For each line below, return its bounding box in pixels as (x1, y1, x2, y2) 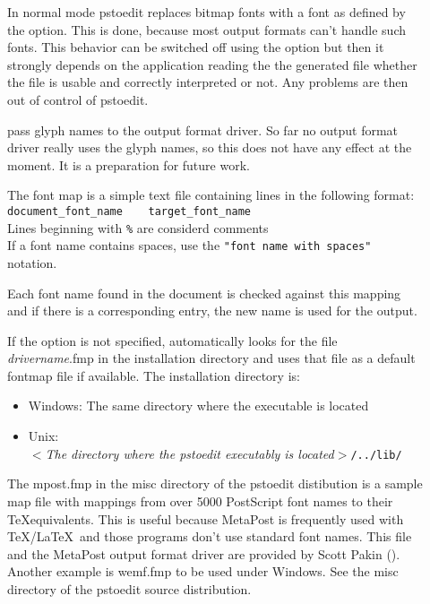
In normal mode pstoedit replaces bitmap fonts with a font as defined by (7, 3, 406, 21)
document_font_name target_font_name (7, 204, 252, 218)
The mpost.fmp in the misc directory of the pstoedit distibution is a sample (7, 474, 423, 493)
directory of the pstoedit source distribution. (7, 579, 252, 598)
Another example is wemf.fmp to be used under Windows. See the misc (7, 562, 399, 581)
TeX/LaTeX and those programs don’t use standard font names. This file (7, 527, 412, 546)
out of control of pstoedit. (7, 90, 149, 108)
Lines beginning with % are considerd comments (7, 218, 269, 237)
